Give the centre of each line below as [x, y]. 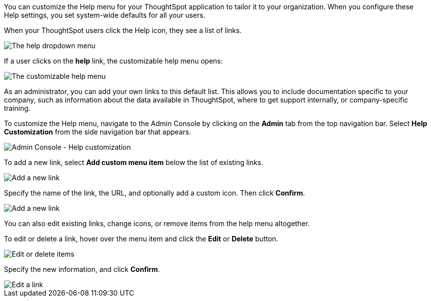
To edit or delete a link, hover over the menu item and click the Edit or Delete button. [141, 239]
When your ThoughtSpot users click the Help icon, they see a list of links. [123, 30]
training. [17, 108]
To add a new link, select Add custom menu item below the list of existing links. [134, 162]
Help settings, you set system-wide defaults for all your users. [105, 15]
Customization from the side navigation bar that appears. [98, 132]
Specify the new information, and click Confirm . [82, 269]
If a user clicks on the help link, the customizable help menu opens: [114, 61]
